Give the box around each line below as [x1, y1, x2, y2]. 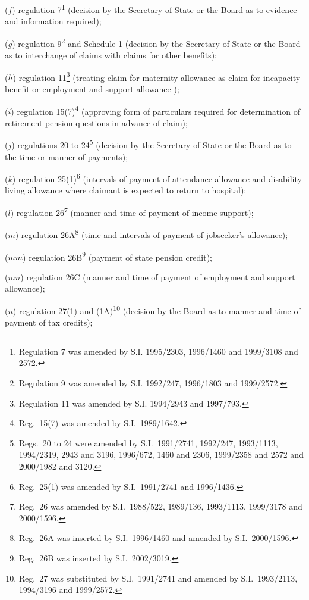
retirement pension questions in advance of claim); [5, 116, 188, 129]
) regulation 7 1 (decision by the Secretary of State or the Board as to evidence [12, 2, 297, 15]
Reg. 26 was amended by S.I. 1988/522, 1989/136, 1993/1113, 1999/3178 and [18, 500, 302, 512]
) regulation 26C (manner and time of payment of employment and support [20, 270, 295, 283]
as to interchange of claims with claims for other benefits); [5, 49, 217, 61]
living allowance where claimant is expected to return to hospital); [5, 184, 247, 196]
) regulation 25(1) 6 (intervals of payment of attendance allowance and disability [12, 171, 302, 185]
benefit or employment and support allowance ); [5, 82, 179, 95]
